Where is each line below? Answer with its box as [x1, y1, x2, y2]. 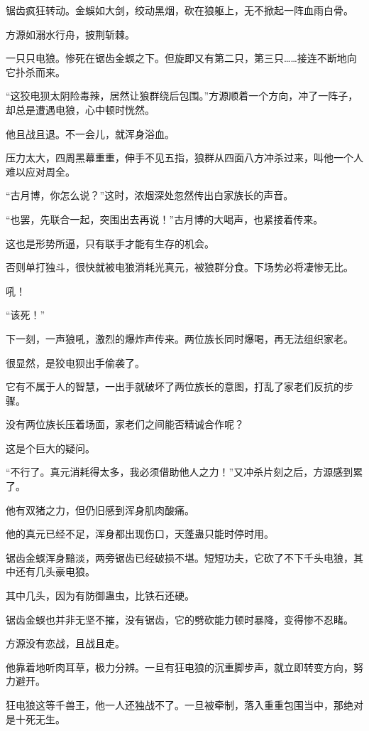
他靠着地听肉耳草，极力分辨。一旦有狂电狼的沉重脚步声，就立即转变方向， [6, 659, 353, 674]
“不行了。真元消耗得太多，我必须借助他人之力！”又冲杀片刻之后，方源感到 [6, 464, 353, 479]
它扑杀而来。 [6, 64, 65, 79]
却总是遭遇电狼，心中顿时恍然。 [6, 102, 155, 117]
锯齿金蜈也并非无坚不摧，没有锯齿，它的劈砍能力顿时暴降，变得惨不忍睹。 [6, 612, 353, 626]
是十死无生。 [6, 711, 65, 726]
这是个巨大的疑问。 [6, 440, 95, 455]
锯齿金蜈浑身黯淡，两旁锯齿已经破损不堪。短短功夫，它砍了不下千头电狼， [6, 550, 353, 565]
